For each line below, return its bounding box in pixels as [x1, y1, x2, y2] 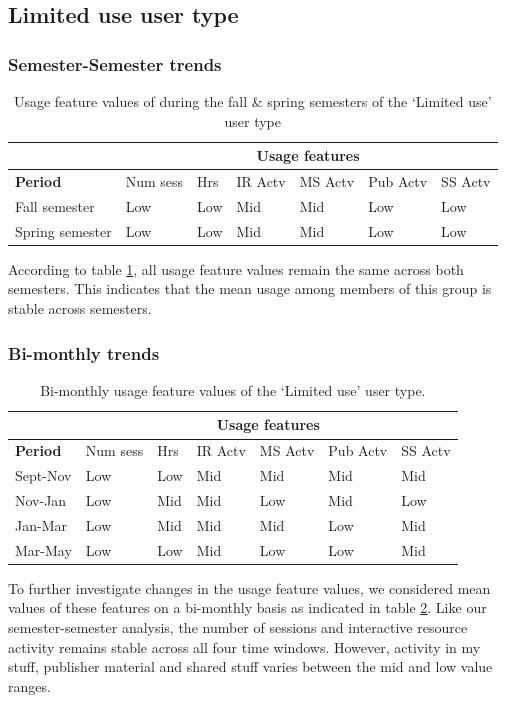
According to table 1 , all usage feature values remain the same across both [8, 258, 464, 279]
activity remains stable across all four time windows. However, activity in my [8, 636, 481, 657]
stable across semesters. [8, 298, 152, 318]
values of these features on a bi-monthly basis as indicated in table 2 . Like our [8, 597, 487, 618]
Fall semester [15, 195, 95, 216]
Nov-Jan [15, 489, 67, 510]
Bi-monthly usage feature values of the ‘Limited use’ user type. [40, 379, 426, 400]
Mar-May [15, 539, 72, 560]
